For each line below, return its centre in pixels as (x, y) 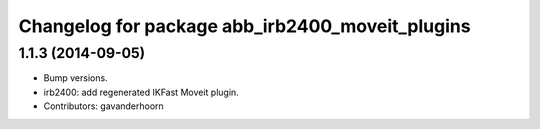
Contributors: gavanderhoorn (103, 106)
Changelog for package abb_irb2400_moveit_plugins (244, 26)
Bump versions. (76, 78)
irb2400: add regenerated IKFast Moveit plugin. (141, 92)
